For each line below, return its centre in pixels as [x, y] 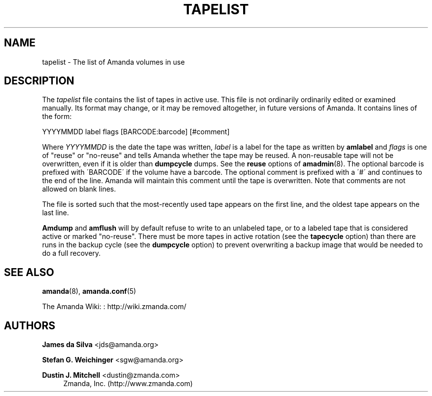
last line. [55, 213]
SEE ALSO [29, 272]
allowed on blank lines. [79, 189]
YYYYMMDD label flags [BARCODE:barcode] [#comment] [136, 132]
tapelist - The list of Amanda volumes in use [113, 62]
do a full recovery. [72, 253]
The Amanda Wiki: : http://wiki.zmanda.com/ [114, 307]
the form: [57, 117]
